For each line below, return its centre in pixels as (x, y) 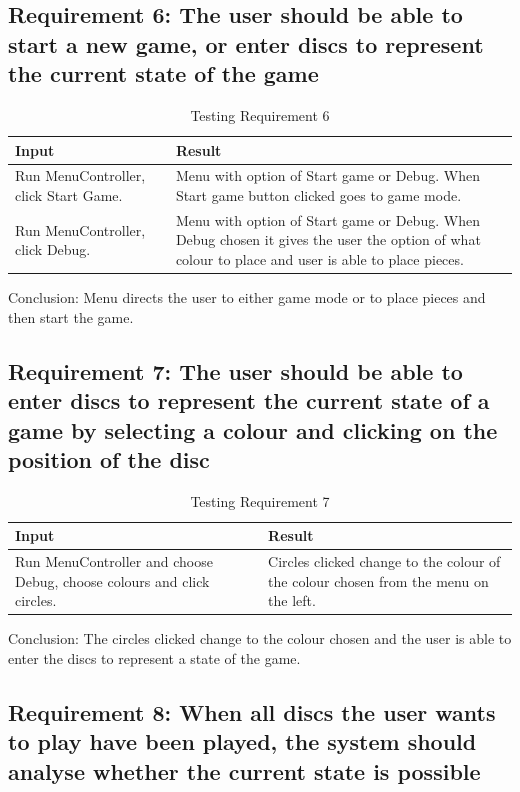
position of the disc (109, 458)
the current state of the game (163, 73)
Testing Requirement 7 (260, 500)
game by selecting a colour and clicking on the (253, 429)
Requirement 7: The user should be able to (235, 370)
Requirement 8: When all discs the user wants (252, 712)
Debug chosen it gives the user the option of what (328, 239)
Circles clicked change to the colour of (384, 561)
